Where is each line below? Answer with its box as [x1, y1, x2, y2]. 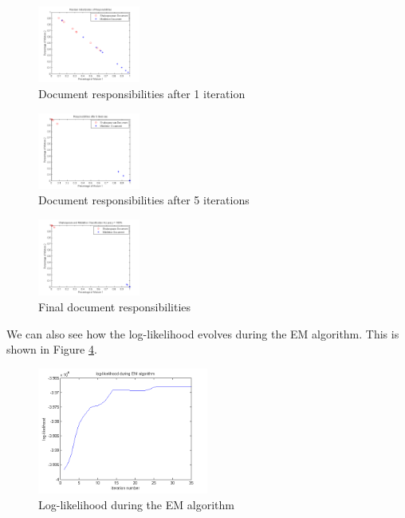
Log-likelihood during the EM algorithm [38, 496, 234, 513]
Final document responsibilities [38, 298, 191, 314]
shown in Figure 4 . [6, 341, 97, 358]
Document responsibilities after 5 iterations [38, 192, 250, 208]
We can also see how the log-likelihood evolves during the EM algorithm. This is [6, 325, 399, 342]
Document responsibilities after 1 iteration [38, 85, 246, 101]
